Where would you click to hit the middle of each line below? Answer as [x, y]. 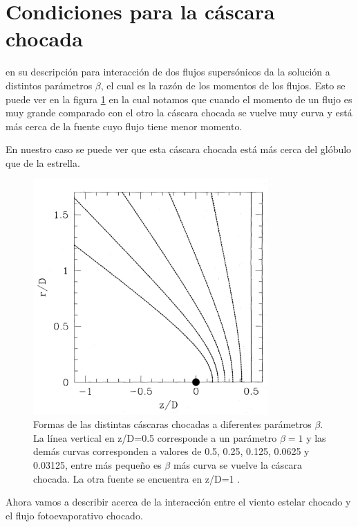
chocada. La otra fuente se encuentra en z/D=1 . [137, 478]
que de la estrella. [43, 162]
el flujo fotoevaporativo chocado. [74, 515]
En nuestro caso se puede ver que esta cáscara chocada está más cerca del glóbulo [179, 149]
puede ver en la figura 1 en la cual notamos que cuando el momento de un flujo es [179, 99]
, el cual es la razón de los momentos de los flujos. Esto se [223, 85]
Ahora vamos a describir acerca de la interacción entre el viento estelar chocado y [178, 502]
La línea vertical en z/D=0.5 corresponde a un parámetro [155, 437]
